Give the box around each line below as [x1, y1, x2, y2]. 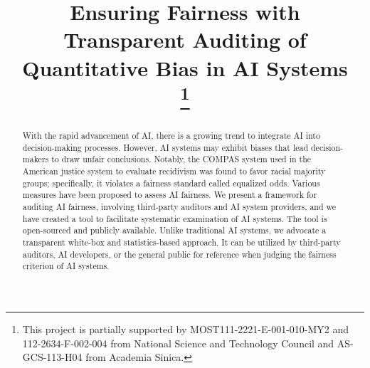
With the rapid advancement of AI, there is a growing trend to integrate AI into [22, 130, 320, 142]
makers [22, 153, 49, 165]
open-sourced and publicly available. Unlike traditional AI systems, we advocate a [22, 224, 327, 236]
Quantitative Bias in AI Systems [22, 53, 348, 82]
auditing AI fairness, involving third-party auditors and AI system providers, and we [22, 201, 337, 212]
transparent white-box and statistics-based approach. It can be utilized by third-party [22, 236, 341, 248]
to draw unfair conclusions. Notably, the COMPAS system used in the [51, 153, 312, 165]
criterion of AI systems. [22, 260, 110, 272]
